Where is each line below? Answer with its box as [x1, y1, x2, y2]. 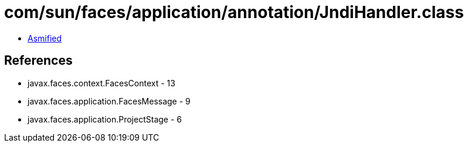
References [4, 53, 73, 68]
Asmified [28, 33, 62, 43]
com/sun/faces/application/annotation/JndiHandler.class [4, 2, 464, 22]
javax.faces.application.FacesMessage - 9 [28, 96, 191, 106]
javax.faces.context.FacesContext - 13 [28, 78, 175, 88]
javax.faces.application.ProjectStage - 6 [28, 114, 182, 124]
